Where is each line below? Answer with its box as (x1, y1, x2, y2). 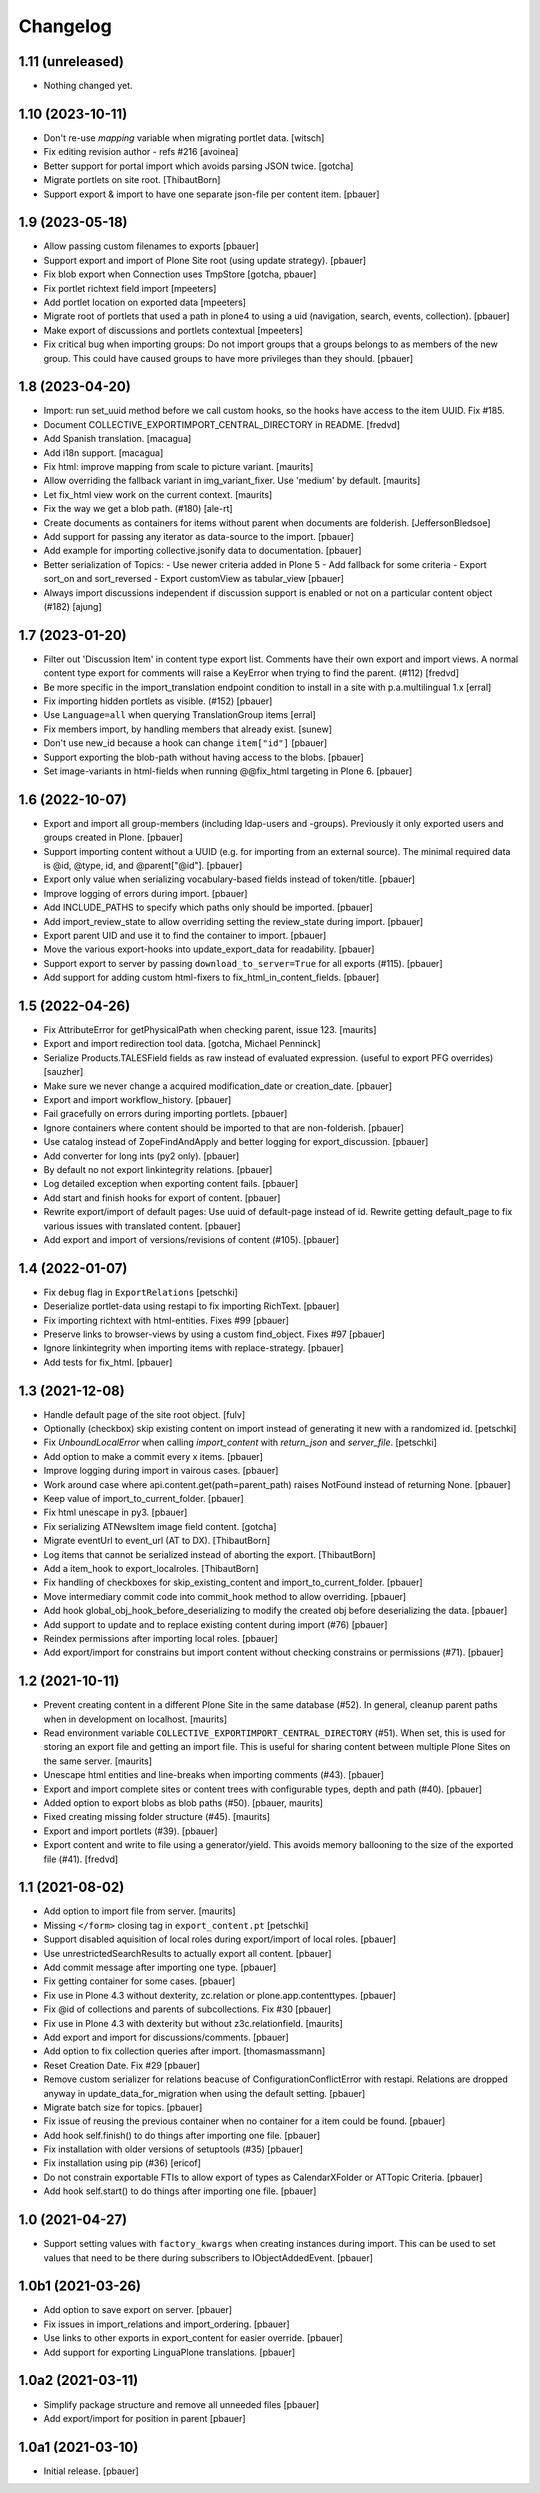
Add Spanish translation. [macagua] (43, 433, 192, 445)
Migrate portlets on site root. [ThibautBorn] (43, 174, 221, 186)
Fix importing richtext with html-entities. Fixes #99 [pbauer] (43, 1314, 290, 1326)
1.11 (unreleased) (18, 53, 125, 70)
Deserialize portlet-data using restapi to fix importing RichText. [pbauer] (43, 1300, 340, 1312)
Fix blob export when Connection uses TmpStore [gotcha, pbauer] (43, 268, 317, 280)
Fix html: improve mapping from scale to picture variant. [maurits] (43, 461, 314, 473)
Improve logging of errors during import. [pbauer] (43, 887, 248, 899)
